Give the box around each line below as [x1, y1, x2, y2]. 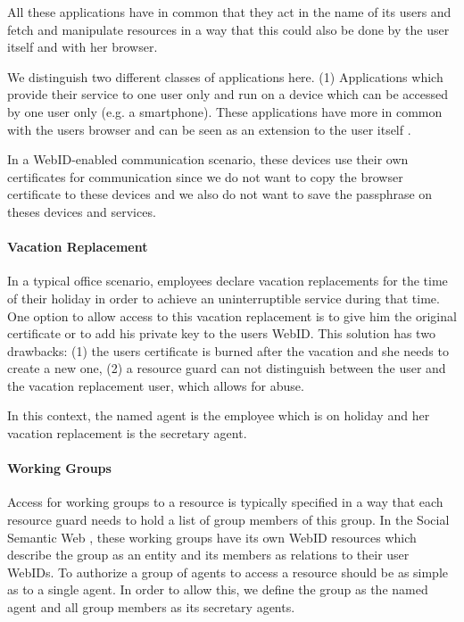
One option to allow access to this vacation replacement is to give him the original [7, 306, 457, 325]
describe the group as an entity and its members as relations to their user [7, 545, 410, 564]
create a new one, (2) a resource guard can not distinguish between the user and [7, 359, 446, 377]
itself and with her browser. [7, 37, 158, 56]
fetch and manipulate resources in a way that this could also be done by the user [7, 20, 450, 38]
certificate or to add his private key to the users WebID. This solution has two [7, 324, 435, 343]
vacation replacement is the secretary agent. [7, 424, 247, 443]
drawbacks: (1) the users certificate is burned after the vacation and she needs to [7, 341, 449, 360]
